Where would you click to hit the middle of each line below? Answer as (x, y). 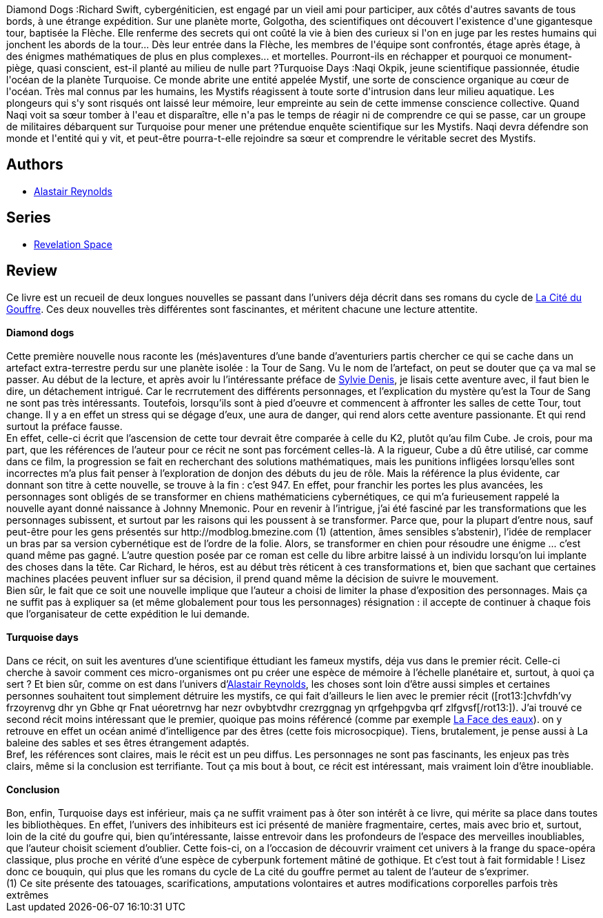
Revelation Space (73, 244)
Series (29, 218)
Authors (35, 165)
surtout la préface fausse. (64, 426)
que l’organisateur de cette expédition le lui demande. (128, 613)
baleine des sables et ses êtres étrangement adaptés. (128, 742)
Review (32, 271)
